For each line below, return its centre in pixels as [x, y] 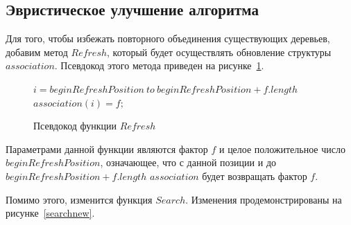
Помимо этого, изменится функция [79, 199]
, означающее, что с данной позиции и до [188, 162]
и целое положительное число [282, 148]
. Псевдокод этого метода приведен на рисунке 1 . [159, 65]
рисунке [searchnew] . [50, 213]
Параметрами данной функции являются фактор [107, 148]
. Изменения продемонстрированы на [264, 199]
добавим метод [37, 52]
